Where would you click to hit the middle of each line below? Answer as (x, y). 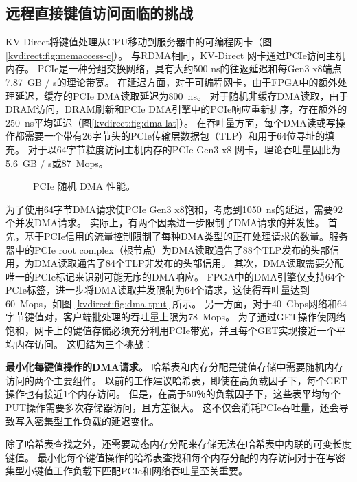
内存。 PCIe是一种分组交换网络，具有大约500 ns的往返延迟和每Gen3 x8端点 (174, 68)
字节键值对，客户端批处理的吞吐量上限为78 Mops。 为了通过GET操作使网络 (176, 317)
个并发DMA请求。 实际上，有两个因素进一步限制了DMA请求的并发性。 (165, 222)
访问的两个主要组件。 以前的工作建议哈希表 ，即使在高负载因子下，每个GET (176, 380)
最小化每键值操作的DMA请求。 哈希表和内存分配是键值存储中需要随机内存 (175, 367)
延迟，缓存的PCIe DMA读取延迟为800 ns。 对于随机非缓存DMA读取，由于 (182, 95)
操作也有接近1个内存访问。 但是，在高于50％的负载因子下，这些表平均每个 (173, 394)
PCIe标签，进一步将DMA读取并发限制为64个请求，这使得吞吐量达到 (158, 290)
